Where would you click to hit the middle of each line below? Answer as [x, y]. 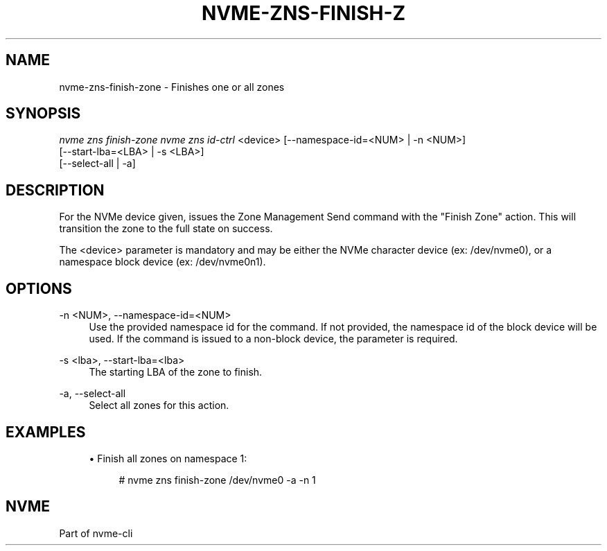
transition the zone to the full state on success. [166, 229]
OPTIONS [39, 288]
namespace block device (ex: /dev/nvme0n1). [162, 262]
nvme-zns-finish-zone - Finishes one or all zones [172, 87]
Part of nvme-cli [96, 533]
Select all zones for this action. [159, 405]
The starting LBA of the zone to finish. [176, 372]
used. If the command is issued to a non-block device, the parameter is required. [273, 339]
